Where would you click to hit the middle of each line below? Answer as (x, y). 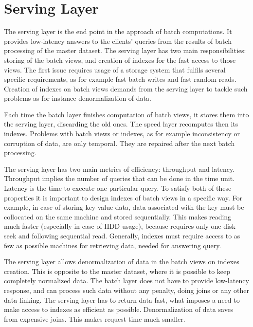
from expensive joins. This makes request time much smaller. (95, 318)
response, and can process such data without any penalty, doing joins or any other (126, 290)
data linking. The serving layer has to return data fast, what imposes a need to (122, 300)
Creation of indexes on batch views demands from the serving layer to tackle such (126, 88)
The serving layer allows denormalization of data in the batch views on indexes (122, 262)
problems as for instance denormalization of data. (78, 98)
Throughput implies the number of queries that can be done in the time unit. (119, 178)
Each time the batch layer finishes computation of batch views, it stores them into (126, 114)
